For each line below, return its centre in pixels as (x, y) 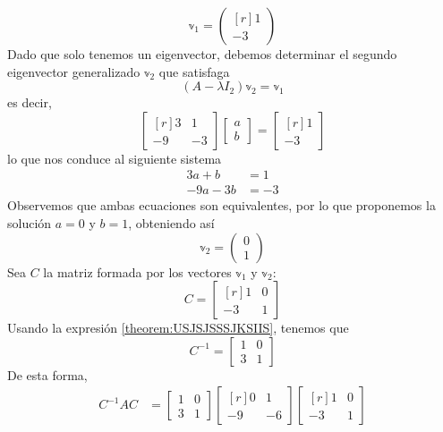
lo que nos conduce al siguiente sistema (115, 158)
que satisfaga (194, 71)
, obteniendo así (171, 223)
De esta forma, (47, 374)
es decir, (30, 102)
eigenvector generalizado (74, 71)
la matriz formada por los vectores (137, 271)
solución (30, 223)
